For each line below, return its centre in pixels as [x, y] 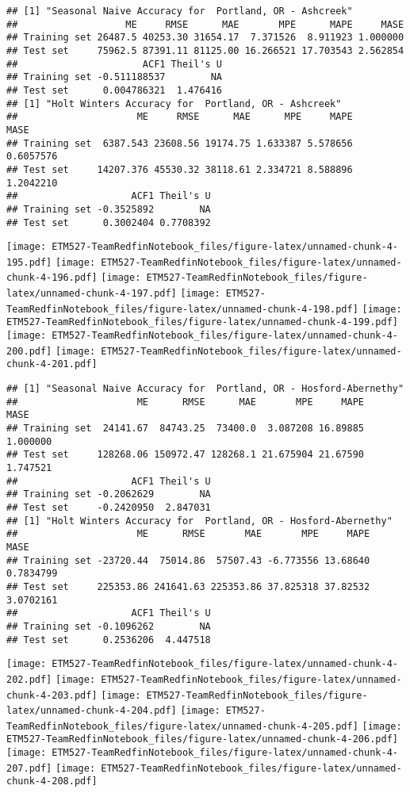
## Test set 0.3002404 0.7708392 [109, 222]
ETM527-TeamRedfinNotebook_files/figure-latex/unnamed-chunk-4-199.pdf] [202, 322]
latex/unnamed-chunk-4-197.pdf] [92, 294]
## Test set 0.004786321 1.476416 [115, 90]
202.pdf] [29, 679]
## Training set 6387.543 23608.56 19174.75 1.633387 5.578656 [180, 143]
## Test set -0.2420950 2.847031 [109, 507]
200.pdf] [29, 351]
